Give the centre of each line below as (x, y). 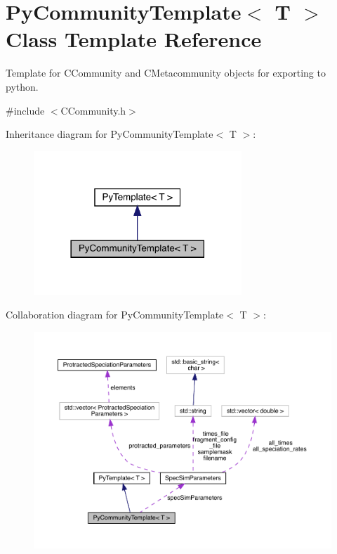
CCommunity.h (93, 110)
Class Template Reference (134, 39)
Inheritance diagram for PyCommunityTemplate (110, 134)
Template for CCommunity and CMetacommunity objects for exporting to (166, 73)
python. (22, 86)
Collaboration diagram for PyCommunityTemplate (115, 315)
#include (25, 110)
